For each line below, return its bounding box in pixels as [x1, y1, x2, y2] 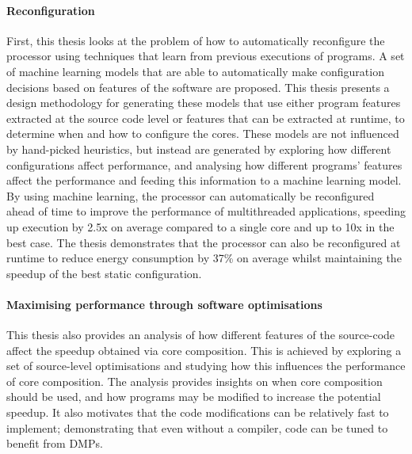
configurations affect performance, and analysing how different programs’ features [6, 156, 402, 173]
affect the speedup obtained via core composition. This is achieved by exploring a [6, 341, 402, 358]
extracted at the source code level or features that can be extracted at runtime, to [6, 109, 405, 126]
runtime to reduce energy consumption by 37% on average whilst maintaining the [6, 250, 402, 266]
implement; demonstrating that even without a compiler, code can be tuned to [6, 419, 388, 436]
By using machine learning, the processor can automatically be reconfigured [6, 187, 375, 204]
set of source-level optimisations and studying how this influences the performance [6, 357, 406, 374]
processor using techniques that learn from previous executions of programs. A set [6, 48, 405, 64]
